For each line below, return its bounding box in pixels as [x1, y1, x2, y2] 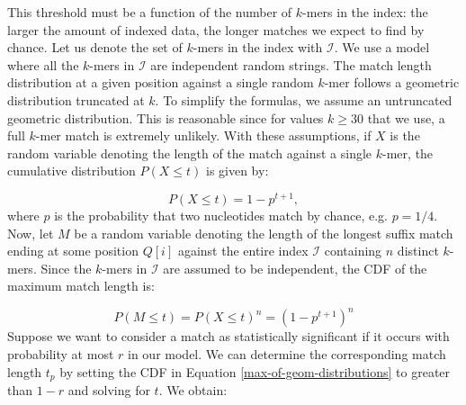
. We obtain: [158, 381, 228, 400]
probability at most [7, 345, 114, 364]
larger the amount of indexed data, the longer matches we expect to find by [7, 20, 425, 39]
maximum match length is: [7, 276, 155, 295]
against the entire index [177, 241, 309, 260]
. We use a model [334, 38, 430, 57]
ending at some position [7, 241, 139, 260]
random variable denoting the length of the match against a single [7, 143, 372, 162]
